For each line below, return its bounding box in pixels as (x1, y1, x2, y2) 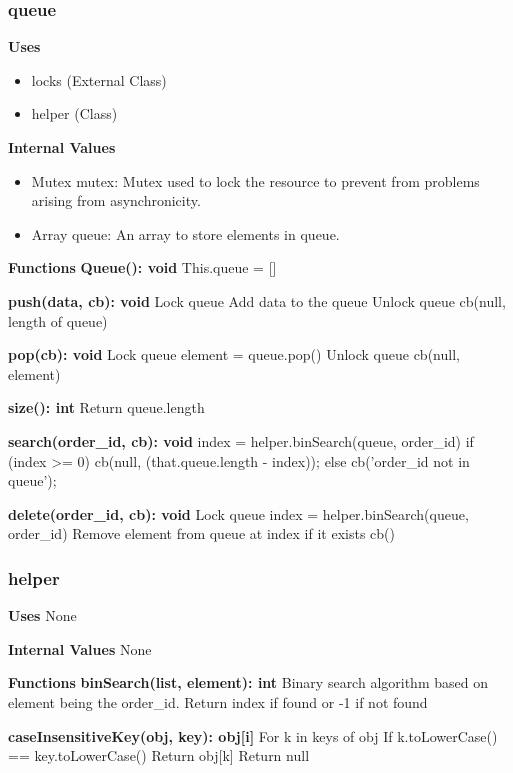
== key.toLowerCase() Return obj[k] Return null (8, 745, 310, 766)
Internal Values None (8, 638, 152, 659)
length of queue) (8, 310, 108, 331)
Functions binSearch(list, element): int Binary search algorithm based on (8, 672, 488, 693)
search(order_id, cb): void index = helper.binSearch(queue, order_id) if (8, 430, 474, 451)
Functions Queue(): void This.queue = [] (8, 257, 277, 278)
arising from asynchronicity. (31, 190, 201, 211)
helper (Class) (31, 103, 118, 124)
